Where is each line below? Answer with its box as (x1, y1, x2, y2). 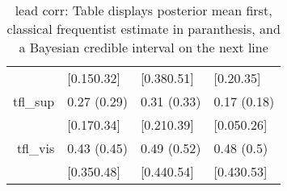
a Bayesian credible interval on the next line (19, 38, 268, 56)
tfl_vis (16, 139, 55, 157)
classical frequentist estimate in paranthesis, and (6, 19, 281, 38)
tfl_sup (13, 92, 55, 110)
